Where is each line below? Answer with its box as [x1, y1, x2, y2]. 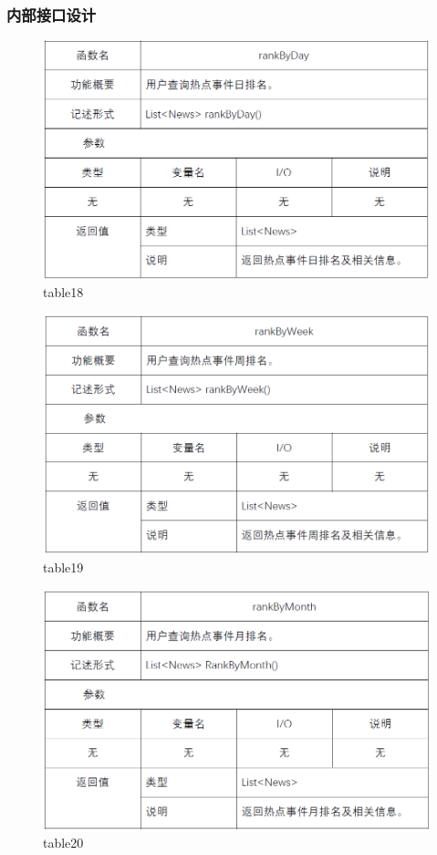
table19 [43, 557, 84, 576]
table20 [43, 833, 84, 852]
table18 [43, 283, 84, 302]
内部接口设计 [6, 3, 97, 26]
